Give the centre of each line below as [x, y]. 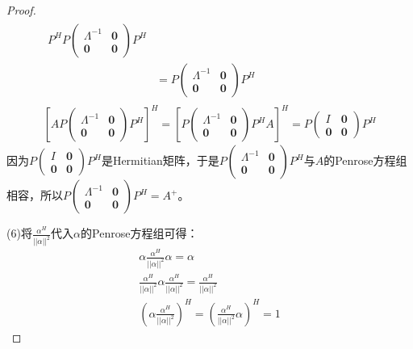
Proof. [21, 10]
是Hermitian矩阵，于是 [160, 160]
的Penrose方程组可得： [140, 233]
